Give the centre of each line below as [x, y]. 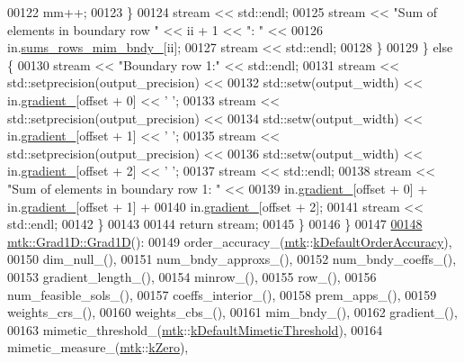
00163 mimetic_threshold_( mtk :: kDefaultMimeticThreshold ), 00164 [195, 329]
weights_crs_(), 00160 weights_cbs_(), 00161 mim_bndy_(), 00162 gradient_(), [232, 312]
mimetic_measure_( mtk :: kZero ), [98, 347]
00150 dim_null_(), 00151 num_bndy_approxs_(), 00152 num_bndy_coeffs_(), [232, 259]
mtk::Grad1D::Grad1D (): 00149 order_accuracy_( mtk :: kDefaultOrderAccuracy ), [230, 241]
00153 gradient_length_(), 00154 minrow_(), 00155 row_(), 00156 [192, 276]
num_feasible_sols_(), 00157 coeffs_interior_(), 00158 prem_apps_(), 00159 [222, 294]
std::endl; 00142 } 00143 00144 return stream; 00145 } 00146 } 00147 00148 [215, 224]
